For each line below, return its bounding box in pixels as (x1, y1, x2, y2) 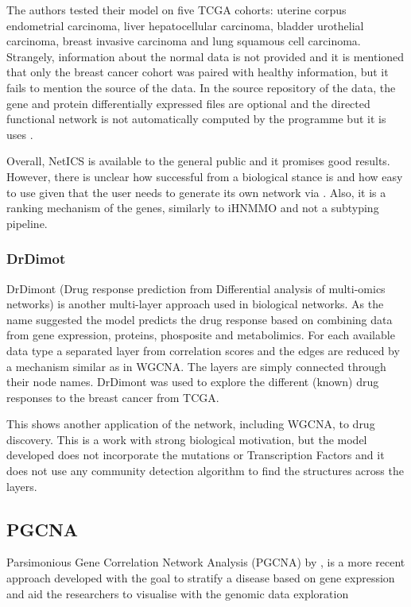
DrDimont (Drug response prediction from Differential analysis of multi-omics (6, 280, 386, 296)
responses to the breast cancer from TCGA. (6, 389, 219, 405)
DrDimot (6, 249, 66, 269)
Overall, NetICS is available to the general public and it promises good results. (6, 153, 390, 169)
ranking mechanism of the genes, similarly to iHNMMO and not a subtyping (6, 199, 379, 216)
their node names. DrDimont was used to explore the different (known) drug (6, 373, 379, 390)
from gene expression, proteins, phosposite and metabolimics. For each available (6, 327, 395, 343)
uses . (6, 126, 33, 142)
